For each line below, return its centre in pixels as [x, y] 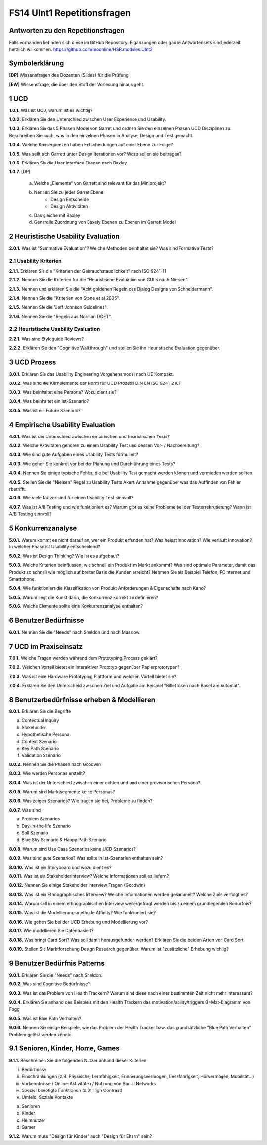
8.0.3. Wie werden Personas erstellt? [47, 773]
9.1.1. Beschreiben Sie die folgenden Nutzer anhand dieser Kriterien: [79, 1060]
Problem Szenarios [41, 819]
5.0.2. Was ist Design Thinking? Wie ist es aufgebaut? [64, 556]
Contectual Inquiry [40, 720]
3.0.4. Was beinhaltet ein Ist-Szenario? [49, 401]
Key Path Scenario [40, 749]
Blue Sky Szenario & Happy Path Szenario [64, 840]
